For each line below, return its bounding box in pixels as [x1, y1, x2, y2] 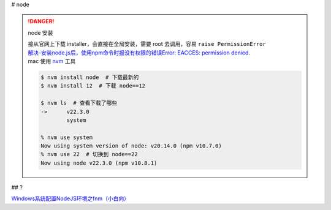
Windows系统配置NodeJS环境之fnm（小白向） [11, 195, 130, 202]
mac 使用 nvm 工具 [28, 57, 76, 64]
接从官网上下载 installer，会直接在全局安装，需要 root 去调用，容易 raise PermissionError [28, 40, 266, 48]
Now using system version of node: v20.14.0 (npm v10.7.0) [40, 143, 222, 149]
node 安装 [28, 29, 53, 36]
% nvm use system [40, 133, 93, 141]
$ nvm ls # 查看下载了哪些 [40, 100, 118, 107]
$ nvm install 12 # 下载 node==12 [40, 83, 146, 89]
